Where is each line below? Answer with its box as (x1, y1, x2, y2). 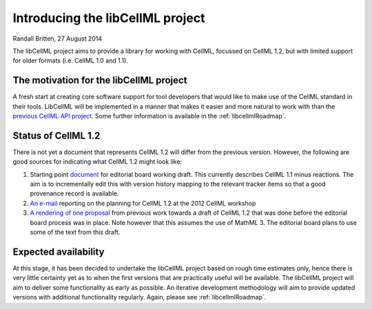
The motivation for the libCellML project (12, 74, 187, 86)
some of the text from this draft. (30, 228, 121, 237)
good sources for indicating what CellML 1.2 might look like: (12, 158, 183, 166)
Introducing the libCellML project (12, 10, 205, 25)
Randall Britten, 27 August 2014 (12, 34, 103, 43)
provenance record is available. (30, 189, 119, 198)
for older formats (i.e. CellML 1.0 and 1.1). (12, 56, 129, 65)
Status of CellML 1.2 (12, 129, 101, 141)
